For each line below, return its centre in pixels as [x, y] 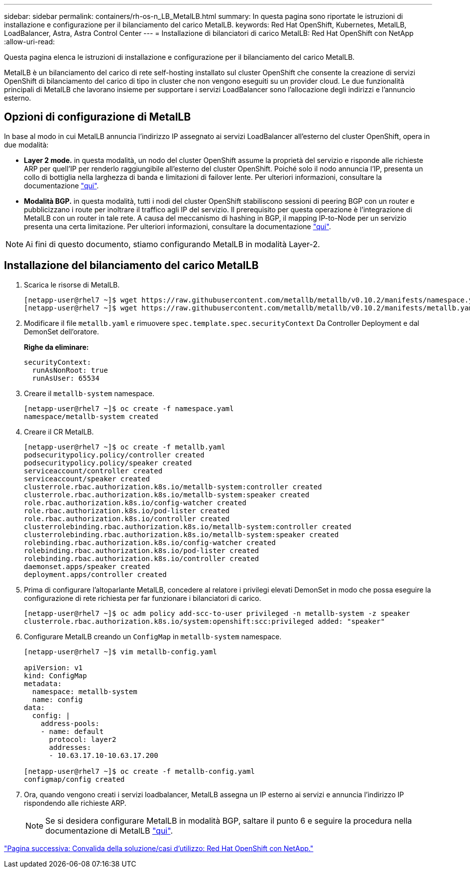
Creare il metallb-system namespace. [89, 393]
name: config [58, 699]
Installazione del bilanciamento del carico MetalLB [131, 266]
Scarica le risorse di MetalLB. [72, 285]
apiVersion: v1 [54, 667]
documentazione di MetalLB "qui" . [109, 830]
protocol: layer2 [83, 739]
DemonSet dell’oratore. [61, 331]
